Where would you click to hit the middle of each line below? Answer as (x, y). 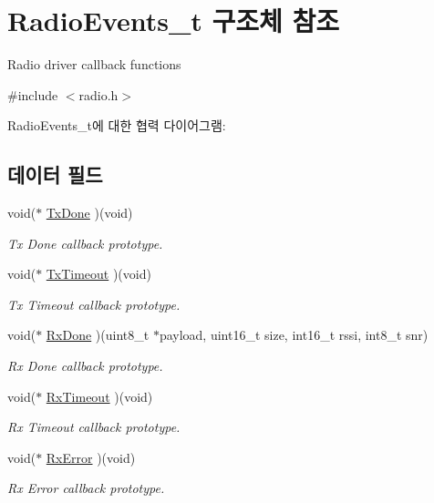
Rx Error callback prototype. (86, 488)
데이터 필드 (55, 175)
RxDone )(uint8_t (98, 335)
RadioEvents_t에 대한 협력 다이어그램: (117, 125)
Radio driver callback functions (94, 64)
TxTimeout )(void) (98, 274)
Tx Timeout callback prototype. (94, 304)
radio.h (98, 94)
